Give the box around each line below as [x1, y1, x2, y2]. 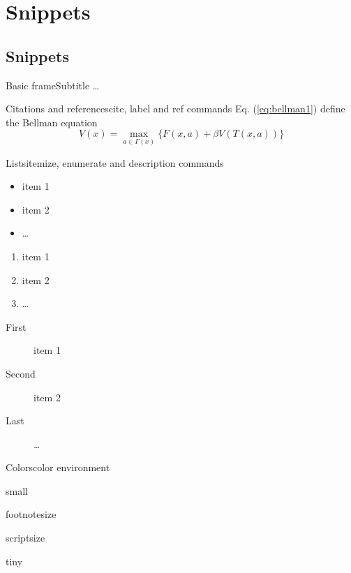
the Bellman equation [6, 114, 98, 129]
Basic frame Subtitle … [6, 77, 100, 92]
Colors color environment [6, 460, 110, 475]
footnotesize [6, 507, 57, 521]
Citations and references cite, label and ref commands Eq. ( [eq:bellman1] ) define [6, 101, 345, 116]
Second [6, 366, 36, 380]
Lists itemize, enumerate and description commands [6, 155, 224, 170]
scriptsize [6, 530, 45, 545]
